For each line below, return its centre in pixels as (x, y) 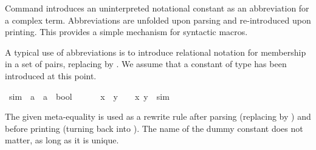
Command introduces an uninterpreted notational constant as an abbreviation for (157, 8)
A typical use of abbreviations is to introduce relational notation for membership (156, 52)
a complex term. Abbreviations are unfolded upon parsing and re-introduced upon (158, 20)
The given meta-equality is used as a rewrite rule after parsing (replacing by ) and (158, 116)
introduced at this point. (51, 75)
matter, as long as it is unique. (62, 140)
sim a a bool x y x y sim (89, 96)
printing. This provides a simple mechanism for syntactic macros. (126, 32)
